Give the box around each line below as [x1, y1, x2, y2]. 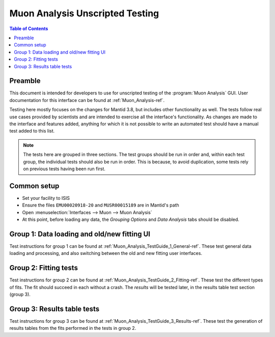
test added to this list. [9, 128, 55, 134]
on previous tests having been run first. [23, 166, 105, 172]
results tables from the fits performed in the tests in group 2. [9, 325, 136, 331]
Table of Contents [9, 25, 48, 32]
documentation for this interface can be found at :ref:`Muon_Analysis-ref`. [9, 97, 165, 103]
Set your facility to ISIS [22, 195, 70, 201]
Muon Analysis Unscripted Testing [9, 8, 159, 19]
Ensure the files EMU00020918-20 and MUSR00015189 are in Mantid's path [22, 202, 179, 209]
